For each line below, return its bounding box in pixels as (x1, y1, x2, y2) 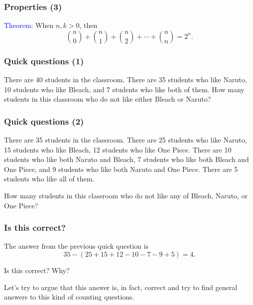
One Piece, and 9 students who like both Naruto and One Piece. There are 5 (4, 163, 238, 174)
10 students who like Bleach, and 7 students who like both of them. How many (4, 84, 245, 94)
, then (79, 20, 98, 30)
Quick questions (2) (4, 115, 84, 127)
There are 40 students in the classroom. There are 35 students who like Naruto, (4, 74, 247, 85)
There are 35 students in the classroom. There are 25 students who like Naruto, (4, 135, 247, 145)
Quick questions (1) (4, 54, 84, 67)
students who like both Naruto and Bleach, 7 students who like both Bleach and (4, 154, 249, 164)
